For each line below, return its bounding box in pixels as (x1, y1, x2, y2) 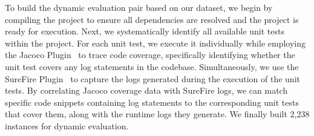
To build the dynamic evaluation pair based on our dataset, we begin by (5, 1, 273, 13)
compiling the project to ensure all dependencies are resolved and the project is (5, 13, 299, 25)
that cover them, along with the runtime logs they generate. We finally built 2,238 (5, 108, 310, 120)
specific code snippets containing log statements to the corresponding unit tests (5, 96, 299, 108)
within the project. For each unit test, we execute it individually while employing (5, 36, 306, 49)
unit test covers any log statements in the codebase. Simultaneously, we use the (5, 60, 299, 73)
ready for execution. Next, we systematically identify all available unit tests (5, 25, 284, 37)
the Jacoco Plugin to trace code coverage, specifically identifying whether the (5, 48, 295, 61)
